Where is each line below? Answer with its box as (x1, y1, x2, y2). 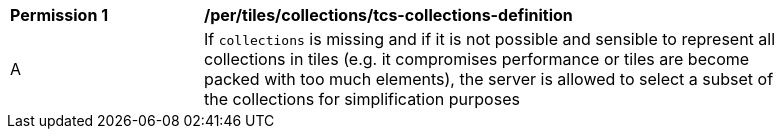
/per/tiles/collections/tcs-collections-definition (204, 5, 573, 25)
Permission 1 (10, 5, 109, 25)
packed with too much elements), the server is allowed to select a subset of (204, 69, 774, 89)
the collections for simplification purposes (204, 89, 520, 109)
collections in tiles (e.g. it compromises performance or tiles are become (204, 49, 750, 69)
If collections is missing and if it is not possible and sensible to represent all (204, 29, 776, 49)
